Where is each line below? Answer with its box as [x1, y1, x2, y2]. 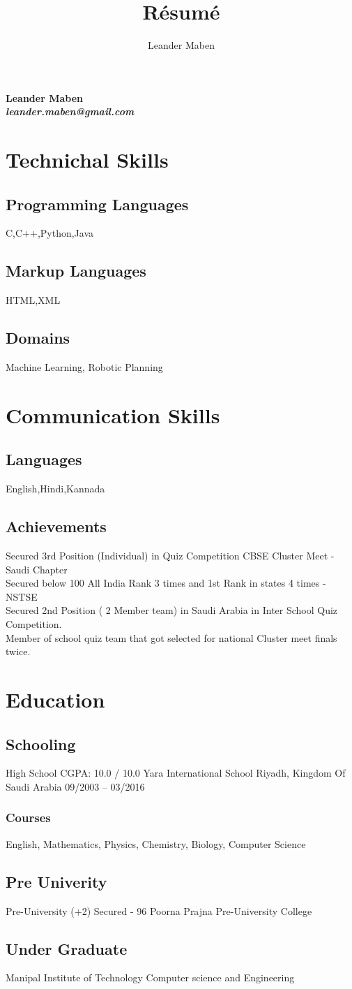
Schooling [6, 733, 76, 754]
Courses [6, 809, 51, 826]
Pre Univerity [6, 870, 107, 892]
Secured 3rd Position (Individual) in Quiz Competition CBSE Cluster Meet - [6, 548, 335, 563]
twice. [6, 644, 31, 659]
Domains [6, 327, 70, 349]
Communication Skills [6, 400, 220, 429]
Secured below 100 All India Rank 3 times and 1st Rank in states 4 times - [6, 576, 326, 590]
